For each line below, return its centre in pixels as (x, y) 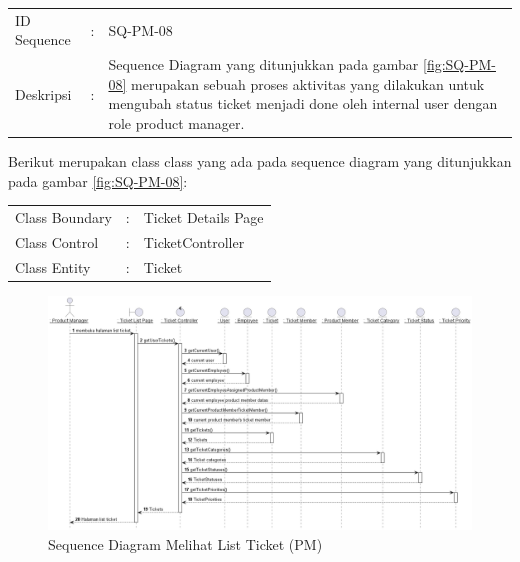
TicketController (194, 241)
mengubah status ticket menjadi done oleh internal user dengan (303, 103)
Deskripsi (43, 93)
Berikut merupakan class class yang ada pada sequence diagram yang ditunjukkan (260, 161)
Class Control (57, 241)
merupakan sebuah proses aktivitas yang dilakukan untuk (308, 83)
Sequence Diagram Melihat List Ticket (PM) (185, 543)
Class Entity (53, 266)
